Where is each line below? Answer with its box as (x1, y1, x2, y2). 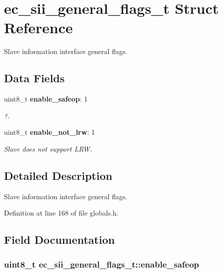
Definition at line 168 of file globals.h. (4, 208, 119, 218)
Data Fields (4, 70, 65, 86)
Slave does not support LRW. (4, 143, 92, 154)
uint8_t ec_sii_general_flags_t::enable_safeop (4, 258, 199, 270)
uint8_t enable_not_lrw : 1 (4, 127, 95, 137)
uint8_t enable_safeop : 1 (4, 94, 88, 104)
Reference (4, 17, 73, 38)
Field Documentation (4, 232, 115, 247)
